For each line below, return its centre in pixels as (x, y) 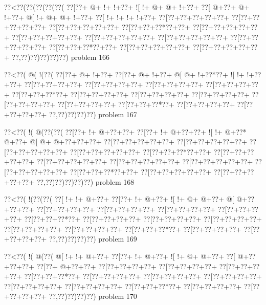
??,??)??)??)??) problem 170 (93, 296)
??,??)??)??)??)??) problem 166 (61, 57)
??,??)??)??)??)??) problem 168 (85, 181)
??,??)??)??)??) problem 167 (93, 114)
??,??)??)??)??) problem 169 (93, 239)
